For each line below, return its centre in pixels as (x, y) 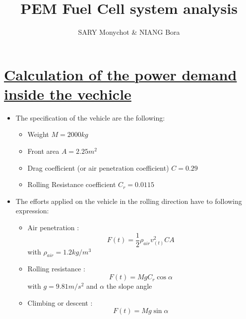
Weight (38, 134)
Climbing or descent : (60, 302)
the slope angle (129, 286)
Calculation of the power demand (121, 74)
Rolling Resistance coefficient (72, 184)
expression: (32, 211)
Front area (43, 151)
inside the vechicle (68, 94)
